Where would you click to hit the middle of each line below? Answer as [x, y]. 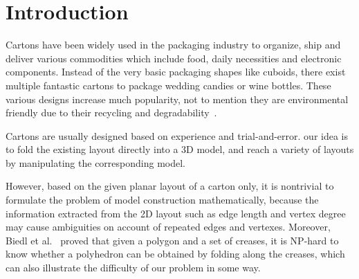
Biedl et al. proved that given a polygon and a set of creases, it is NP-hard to [172, 240]
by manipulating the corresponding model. [95, 162]
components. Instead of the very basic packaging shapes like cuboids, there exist [176, 72]
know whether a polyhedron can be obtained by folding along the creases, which [175, 254]
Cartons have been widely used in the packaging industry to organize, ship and [173, 45]
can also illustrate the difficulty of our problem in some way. [133, 268]
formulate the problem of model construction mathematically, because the [162, 200]
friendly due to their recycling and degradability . [111, 112]
